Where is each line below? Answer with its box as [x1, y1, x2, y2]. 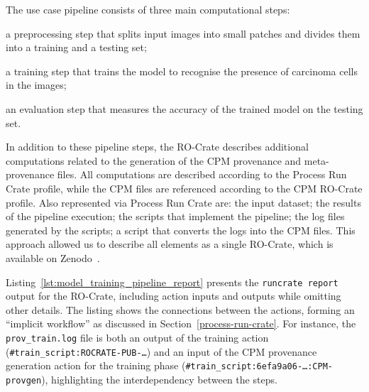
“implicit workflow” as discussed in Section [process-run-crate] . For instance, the [6, 316, 356, 331]
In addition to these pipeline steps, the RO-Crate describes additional [6, 139, 309, 154]
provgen [6, 375, 42, 386]
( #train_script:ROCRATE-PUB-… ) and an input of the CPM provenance [6, 344, 317, 359]
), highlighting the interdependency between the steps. [41, 371, 277, 386]
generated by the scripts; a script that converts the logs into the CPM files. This [6, 222, 356, 237]
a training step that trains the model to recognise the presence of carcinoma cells [6, 63, 358, 78]
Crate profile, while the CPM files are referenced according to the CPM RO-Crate [6, 180, 363, 195]
